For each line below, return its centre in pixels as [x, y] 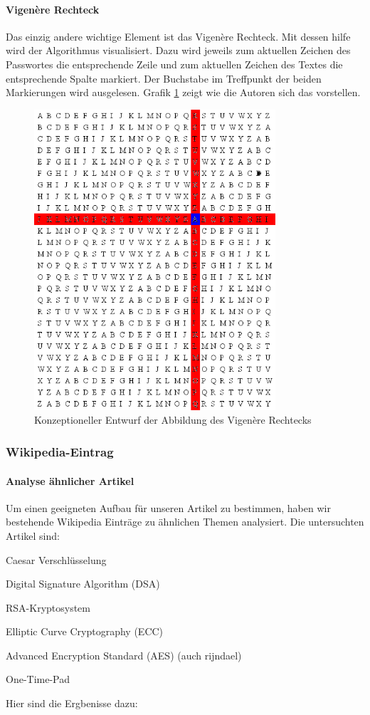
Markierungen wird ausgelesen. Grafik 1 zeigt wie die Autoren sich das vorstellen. [183, 92]
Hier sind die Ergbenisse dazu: [72, 703]
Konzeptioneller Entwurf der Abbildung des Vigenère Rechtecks [173, 420]
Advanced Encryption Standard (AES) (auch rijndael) [124, 655]
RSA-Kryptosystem [48, 607]
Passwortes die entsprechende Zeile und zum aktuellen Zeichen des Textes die [174, 64]
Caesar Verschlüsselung [56, 559]
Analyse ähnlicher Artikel [70, 480]
